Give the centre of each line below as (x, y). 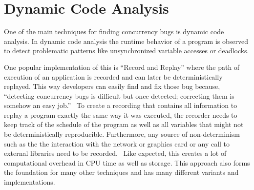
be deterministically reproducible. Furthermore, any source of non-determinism (122, 134)
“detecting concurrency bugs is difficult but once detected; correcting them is (119, 95)
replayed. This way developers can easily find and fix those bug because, (112, 86)
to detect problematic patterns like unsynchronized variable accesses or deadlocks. (127, 51)
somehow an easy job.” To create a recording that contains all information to (121, 105)
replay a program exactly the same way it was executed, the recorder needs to (121, 115)
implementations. (30, 182)
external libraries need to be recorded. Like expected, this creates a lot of (115, 153)
